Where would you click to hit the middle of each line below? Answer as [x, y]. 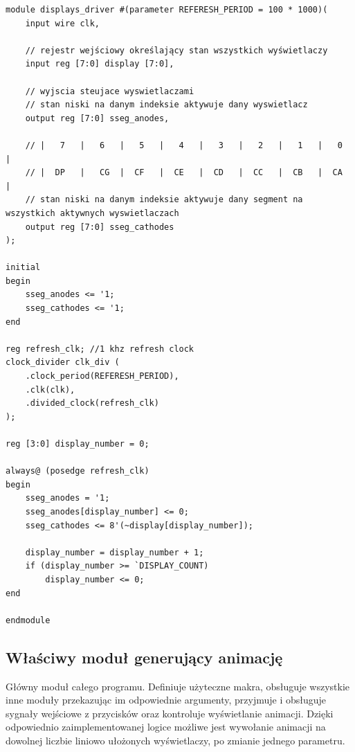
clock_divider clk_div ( [63, 362]
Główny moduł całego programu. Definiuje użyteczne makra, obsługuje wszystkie [177, 686]
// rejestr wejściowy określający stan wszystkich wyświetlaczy [176, 50]
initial [23, 268]
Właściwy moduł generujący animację [144, 657]
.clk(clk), [50, 390]
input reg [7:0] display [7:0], [100, 64]
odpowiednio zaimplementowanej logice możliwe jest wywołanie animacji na [166, 727]
